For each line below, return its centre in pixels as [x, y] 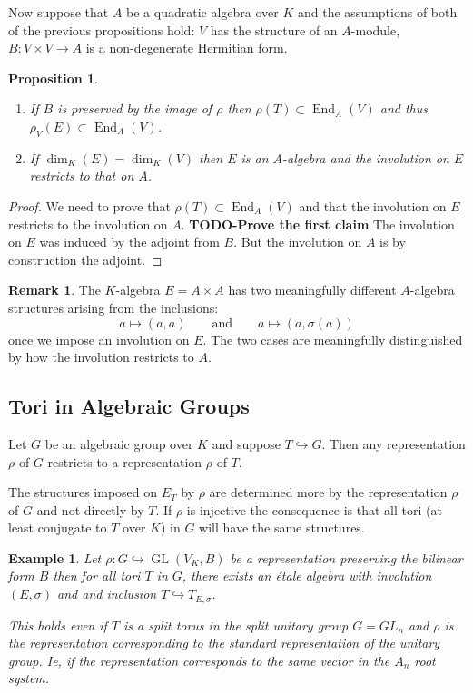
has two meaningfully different [312, 290]
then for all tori [97, 576]
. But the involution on [298, 242]
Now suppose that [59, 12]
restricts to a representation [125, 461]
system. [29, 678]
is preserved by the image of [135, 108]
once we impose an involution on [99, 339]
